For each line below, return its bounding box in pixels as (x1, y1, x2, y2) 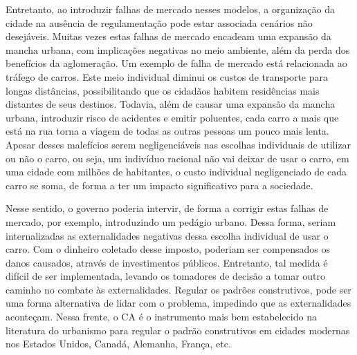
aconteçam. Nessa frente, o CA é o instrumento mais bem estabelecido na (6, 309, 317, 324)
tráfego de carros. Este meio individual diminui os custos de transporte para (6, 69, 329, 84)
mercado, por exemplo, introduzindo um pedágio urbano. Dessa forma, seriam (6, 214, 336, 229)
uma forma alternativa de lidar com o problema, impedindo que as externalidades (6, 296, 351, 310)
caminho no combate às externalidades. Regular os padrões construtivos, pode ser (6, 282, 351, 296)
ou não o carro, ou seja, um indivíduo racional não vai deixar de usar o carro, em (6, 151, 349, 165)
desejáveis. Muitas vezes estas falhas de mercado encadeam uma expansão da (6, 29, 331, 44)
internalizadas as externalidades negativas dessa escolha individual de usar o (6, 228, 329, 242)
